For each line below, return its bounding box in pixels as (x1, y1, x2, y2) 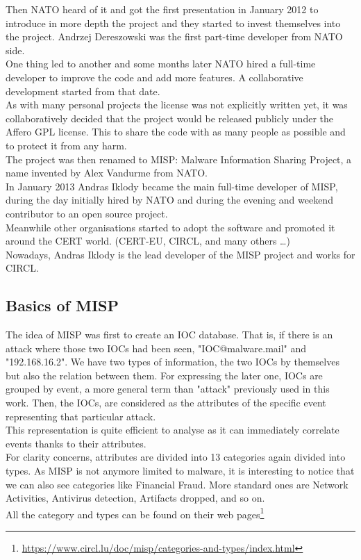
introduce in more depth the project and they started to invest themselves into (6, 15, 341, 30)
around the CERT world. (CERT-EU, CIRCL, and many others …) (6, 233, 290, 248)
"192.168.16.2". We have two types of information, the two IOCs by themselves (6, 354, 339, 369)
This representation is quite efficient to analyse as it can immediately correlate (6, 422, 339, 437)
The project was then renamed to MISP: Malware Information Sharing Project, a (6, 151, 352, 166)
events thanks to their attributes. (6, 436, 146, 450)
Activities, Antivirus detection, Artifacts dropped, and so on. (6, 491, 265, 505)
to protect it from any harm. (6, 138, 127, 152)
